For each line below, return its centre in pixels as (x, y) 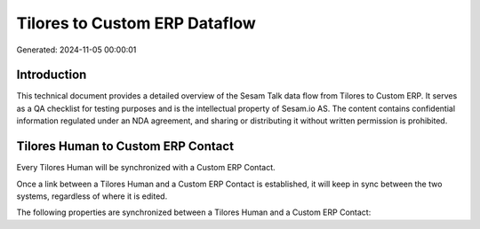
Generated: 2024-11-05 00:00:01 (76, 50)
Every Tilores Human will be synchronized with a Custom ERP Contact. (146, 168)
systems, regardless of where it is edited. (92, 196)
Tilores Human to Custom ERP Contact (125, 146)
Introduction (52, 75)
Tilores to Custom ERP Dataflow (136, 23)
